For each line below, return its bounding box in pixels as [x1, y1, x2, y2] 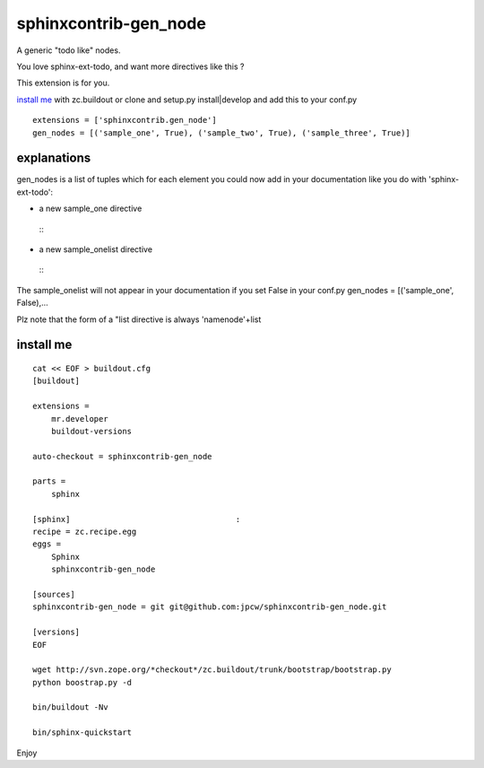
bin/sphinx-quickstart [32, 728, 133, 737]
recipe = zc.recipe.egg [32, 527, 137, 537]
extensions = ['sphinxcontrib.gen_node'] [32, 115, 217, 126]
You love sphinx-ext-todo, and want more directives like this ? [16, 61, 245, 72]
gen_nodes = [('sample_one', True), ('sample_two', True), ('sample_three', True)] [32, 127, 411, 138]
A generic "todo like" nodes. [16, 45, 121, 56]
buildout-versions [50, 426, 133, 436]
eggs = [32, 539, 62, 549]
